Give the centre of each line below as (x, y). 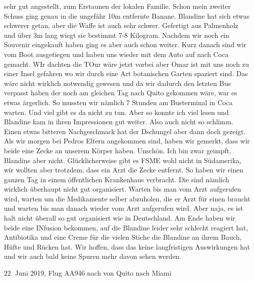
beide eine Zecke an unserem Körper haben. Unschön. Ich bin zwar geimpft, (118, 150)
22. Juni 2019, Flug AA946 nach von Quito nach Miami (88, 273)
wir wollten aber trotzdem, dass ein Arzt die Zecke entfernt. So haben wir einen (124, 170)
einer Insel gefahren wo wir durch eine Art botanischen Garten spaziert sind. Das (126, 73)
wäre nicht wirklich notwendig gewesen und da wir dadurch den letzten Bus (117, 83)
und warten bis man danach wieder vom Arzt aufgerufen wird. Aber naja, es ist (124, 208)
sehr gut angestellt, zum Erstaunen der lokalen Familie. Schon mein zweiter (117, 6)
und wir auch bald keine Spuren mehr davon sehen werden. (93, 256)
